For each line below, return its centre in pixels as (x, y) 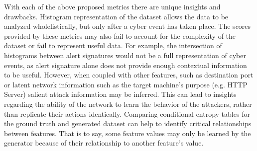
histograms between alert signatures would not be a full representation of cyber (125, 55)
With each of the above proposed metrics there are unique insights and (112, 6)
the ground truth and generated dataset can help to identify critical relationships (128, 123)
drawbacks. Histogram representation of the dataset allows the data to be (116, 16)
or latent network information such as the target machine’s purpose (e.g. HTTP (126, 84)
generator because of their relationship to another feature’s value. (104, 143)
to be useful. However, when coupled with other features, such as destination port (129, 75)
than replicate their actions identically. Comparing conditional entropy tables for (127, 113)
